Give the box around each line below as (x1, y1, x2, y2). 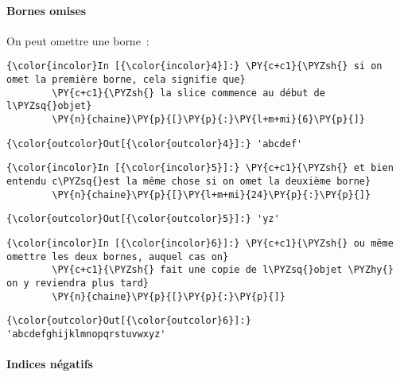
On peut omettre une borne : (6, 32, 150, 49)
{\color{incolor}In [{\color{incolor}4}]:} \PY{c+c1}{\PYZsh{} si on (6, 60, 383, 72)
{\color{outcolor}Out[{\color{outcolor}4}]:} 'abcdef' (6, 138, 303, 150)
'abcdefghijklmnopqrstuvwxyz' (6, 328, 166, 340)
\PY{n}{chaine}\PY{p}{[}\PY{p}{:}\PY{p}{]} (52, 290, 285, 302)
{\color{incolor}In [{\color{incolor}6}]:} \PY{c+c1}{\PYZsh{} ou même (6, 237, 394, 249)
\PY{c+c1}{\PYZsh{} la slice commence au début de (52, 87, 325, 99)
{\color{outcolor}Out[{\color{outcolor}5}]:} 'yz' (6, 213, 280, 225)
